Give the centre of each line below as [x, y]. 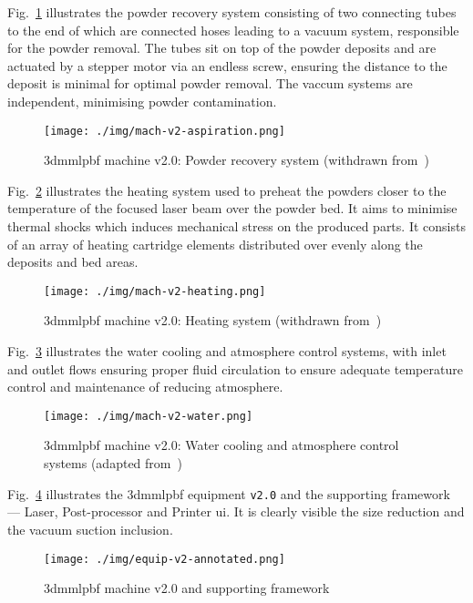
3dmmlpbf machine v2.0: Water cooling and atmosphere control [221, 445]
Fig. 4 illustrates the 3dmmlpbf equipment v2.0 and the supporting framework [229, 493]
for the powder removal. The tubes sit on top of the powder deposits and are [222, 48]
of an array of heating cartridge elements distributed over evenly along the [215, 244]
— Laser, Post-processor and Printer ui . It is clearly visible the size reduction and [236, 511]
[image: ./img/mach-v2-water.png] [149, 416]
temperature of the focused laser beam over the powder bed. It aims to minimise [232, 208]
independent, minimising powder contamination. [142, 101]
